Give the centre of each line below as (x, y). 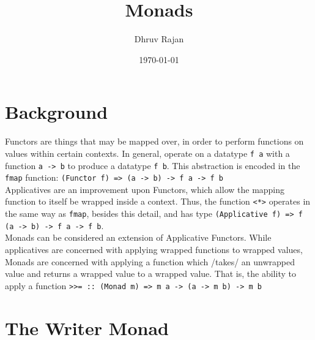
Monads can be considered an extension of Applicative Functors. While (138, 237)
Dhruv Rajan (159, 39)
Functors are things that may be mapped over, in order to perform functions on (154, 141)
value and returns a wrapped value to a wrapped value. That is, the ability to (150, 274)
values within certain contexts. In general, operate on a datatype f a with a (147, 153)
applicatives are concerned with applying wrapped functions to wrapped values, (154, 249)
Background (57, 112)
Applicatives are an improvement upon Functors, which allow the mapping (145, 189)
